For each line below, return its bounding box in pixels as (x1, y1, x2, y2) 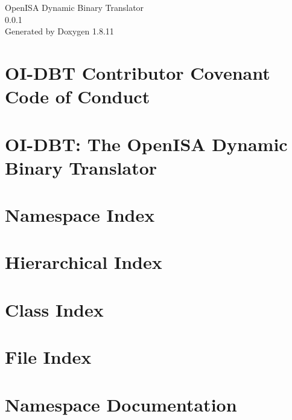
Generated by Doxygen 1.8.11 (5, 25, 114, 37)
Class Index (5, 297, 104, 321)
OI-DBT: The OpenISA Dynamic (5, 131, 288, 156)
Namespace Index (5, 202, 155, 227)
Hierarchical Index (5, 250, 162, 274)
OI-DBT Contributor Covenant (5, 60, 270, 85)
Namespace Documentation (5, 392, 237, 416)
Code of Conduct (5, 84, 150, 109)
